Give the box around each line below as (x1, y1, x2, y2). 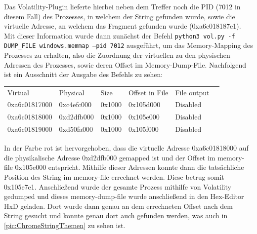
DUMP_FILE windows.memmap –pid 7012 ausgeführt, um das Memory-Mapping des (4, 40, 253, 50)
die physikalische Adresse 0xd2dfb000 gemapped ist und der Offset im (4, 152, 215, 162)
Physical (59, 87, 85, 97)
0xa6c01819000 (7, 124, 52, 134)
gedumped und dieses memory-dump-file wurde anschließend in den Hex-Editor (4, 191, 244, 201)
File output (175, 87, 210, 97)
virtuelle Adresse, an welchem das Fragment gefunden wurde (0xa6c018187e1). (4, 21, 241, 31)
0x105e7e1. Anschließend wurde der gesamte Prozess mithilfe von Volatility (4, 181, 231, 192)
